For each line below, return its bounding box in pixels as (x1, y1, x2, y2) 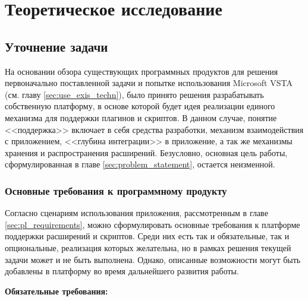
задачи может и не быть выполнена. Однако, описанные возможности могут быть (5, 253, 301, 265)
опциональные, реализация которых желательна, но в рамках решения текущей (5, 241, 291, 254)
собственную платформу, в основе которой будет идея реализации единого (5, 100, 275, 112)
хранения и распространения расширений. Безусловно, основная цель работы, (5, 146, 288, 159)
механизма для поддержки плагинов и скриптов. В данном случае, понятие (5, 111, 277, 123)
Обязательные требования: (5, 284, 108, 297)
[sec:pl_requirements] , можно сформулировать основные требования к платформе (5, 218, 300, 230)
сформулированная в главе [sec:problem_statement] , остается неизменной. (5, 158, 275, 170)
